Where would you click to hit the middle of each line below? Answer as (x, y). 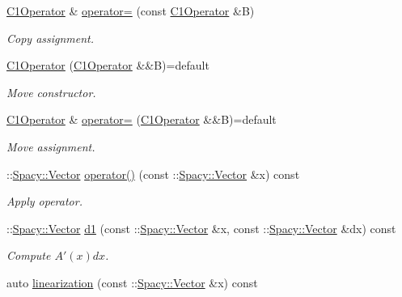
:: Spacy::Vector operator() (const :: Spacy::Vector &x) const (153, 174)
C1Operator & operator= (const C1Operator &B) (131, 11)
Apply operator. (44, 201)
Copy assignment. (51, 38)
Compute (29, 255)
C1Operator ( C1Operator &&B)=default (108, 65)
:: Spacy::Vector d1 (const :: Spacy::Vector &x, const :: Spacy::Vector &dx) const (201, 228)
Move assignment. (51, 146)
